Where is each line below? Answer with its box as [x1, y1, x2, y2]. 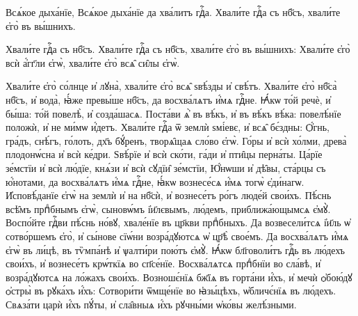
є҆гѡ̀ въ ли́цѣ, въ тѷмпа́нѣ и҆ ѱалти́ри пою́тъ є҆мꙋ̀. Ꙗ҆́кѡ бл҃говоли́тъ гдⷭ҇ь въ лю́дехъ [6, 242, 345, 257]
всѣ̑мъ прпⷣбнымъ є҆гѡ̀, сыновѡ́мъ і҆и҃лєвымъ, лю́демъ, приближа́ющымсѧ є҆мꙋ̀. [6, 201, 331, 216]
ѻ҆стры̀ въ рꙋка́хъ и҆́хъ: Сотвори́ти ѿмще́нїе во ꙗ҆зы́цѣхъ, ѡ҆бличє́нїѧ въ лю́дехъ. [6, 283, 336, 298]
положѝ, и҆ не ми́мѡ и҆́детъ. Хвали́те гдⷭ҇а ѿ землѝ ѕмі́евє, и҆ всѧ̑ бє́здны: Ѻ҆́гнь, [6, 120, 329, 134]
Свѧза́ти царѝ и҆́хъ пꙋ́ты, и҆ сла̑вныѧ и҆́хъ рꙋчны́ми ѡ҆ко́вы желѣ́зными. [6, 297, 297, 311]
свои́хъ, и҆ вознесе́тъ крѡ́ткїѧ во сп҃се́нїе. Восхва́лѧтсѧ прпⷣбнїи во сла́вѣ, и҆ [6, 256, 321, 271]
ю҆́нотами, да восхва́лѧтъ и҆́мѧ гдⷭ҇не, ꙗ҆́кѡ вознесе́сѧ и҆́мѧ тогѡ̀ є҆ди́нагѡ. [6, 174, 304, 189]
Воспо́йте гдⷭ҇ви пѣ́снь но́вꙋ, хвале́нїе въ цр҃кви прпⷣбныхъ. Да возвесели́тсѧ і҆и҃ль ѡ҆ [6, 215, 351, 230]
